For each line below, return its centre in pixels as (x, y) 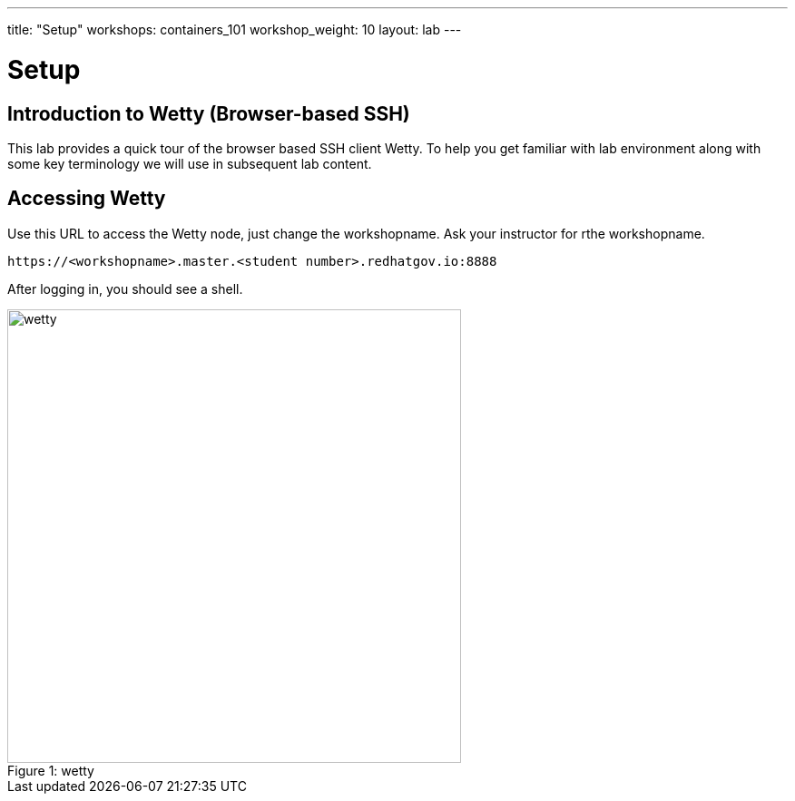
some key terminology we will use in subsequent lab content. (190, 163)
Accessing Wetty (87, 199)
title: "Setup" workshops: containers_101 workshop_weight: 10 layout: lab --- (235, 29)
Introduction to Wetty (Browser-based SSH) (209, 113)
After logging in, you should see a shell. (125, 288)
